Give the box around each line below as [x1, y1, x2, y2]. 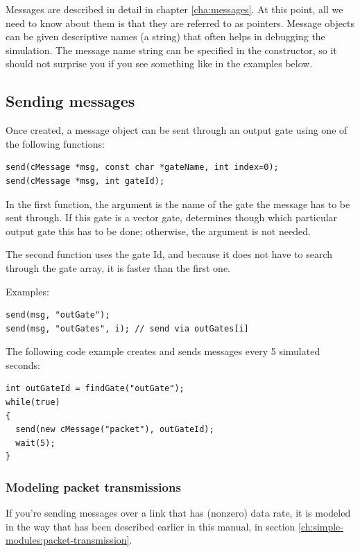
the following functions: [6, 136, 105, 150]
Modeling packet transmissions [6, 478, 181, 495]
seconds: [6, 357, 40, 372]
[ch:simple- [298, 519, 344, 533]
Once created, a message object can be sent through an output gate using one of [6, 123, 348, 137]
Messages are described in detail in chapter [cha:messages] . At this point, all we [6, 2, 343, 16]
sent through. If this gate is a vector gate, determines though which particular [6, 210, 338, 225]
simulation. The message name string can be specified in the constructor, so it [6, 42, 337, 57]
